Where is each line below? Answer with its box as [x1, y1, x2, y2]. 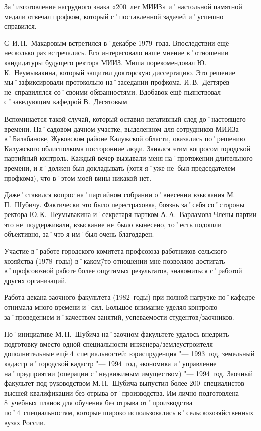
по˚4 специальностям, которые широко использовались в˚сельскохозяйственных [4, 407, 254, 417]
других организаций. [4, 275, 67, 285]
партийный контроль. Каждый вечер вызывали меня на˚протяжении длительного [4, 153, 253, 163]
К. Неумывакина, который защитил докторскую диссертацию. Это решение [4, 67, 235, 77]
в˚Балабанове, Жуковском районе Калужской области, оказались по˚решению [4, 133, 245, 144]
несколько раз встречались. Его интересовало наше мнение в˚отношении [4, 47, 229, 58]
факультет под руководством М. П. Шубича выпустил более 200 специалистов [4, 378, 244, 388]
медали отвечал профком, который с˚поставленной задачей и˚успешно [4, 11, 224, 21]
